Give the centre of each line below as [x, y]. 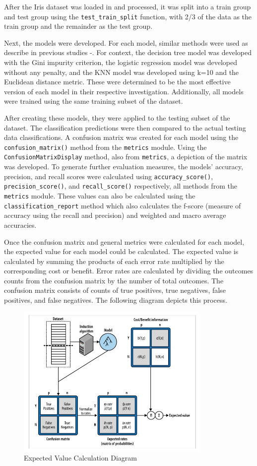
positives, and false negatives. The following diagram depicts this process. [116, 300]
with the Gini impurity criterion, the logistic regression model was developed [121, 62]
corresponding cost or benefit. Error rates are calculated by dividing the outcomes [129, 271]
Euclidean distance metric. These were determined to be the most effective [117, 82]
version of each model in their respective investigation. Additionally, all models [124, 91]
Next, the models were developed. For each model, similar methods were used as [126, 42]
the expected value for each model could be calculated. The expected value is [121, 251]
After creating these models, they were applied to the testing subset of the [117, 118]
